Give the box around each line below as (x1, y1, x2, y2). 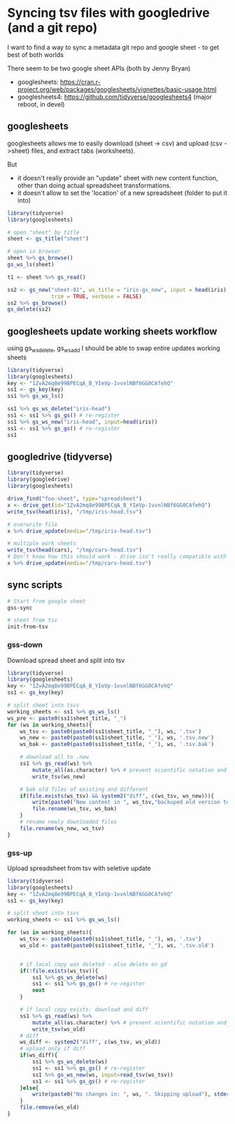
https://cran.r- (60, 77, 101, 86)
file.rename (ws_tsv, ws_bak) (32, 805, 117, 812)
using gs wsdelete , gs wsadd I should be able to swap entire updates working (7, 344, 220, 354)
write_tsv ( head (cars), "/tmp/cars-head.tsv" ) (7, 547, 142, 554)
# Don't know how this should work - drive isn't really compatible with (7, 553, 227, 561)
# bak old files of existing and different (20, 786, 149, 793)
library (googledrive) (7, 476, 71, 483)
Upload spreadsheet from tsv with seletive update (7, 864, 152, 872)
